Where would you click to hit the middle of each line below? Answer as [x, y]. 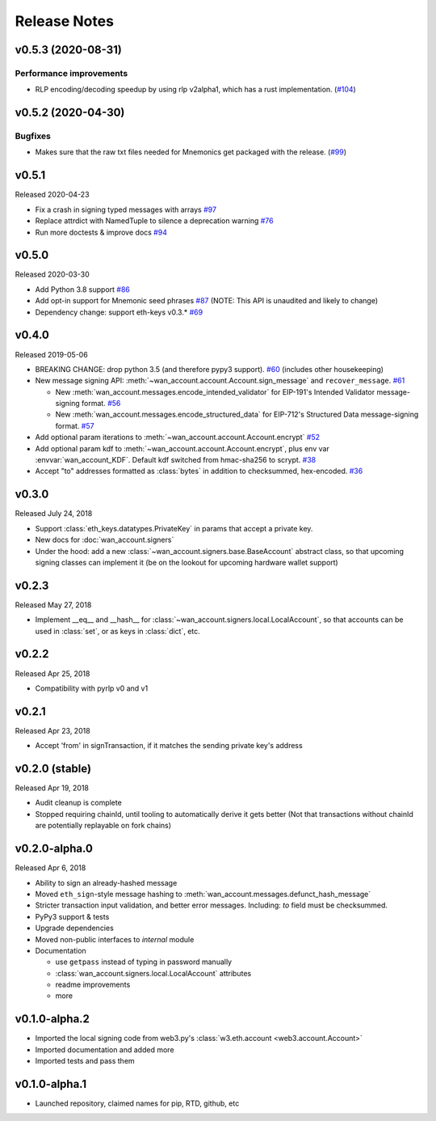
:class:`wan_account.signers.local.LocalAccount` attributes [153, 973]
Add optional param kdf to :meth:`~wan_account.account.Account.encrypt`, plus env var [182, 448]
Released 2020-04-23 [52, 195]
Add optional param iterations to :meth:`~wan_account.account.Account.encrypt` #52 [178, 438]
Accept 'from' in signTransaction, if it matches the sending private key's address [169, 746]
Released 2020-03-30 [52, 274]
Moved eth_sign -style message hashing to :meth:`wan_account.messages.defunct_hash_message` [203, 894]
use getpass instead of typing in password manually [144, 962]
